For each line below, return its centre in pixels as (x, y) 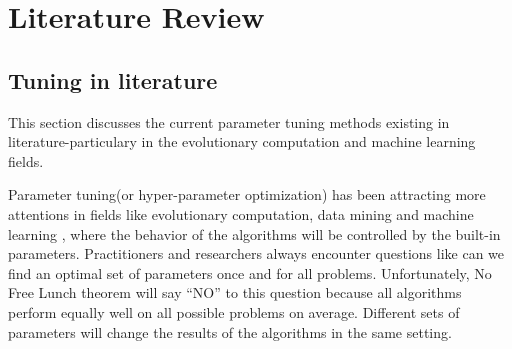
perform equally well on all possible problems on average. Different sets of (234, 311)
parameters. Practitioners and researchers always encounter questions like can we (256, 253)
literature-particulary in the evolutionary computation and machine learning (242, 141)
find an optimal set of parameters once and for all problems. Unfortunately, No (250, 272)
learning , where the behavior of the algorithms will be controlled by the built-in (254, 233)
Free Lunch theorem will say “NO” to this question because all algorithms (235, 292)
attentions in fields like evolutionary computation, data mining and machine (241, 213)
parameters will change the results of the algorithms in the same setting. (230, 331)
